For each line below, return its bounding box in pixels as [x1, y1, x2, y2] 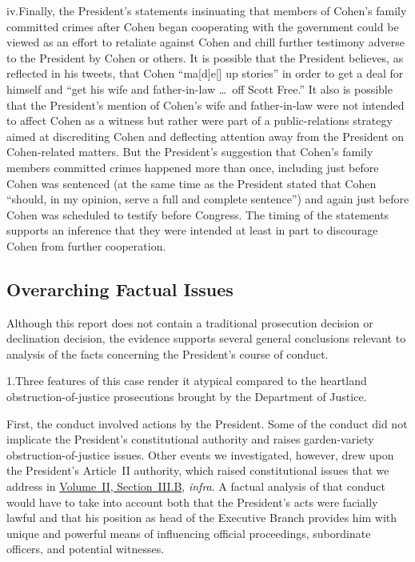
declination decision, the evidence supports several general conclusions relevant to [6, 330, 406, 347]
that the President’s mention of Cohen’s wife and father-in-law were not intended [6, 96, 405, 113]
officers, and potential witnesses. [6, 540, 165, 557]
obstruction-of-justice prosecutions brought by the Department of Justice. [6, 388, 367, 405]
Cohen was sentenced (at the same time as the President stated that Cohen [6, 175, 377, 191]
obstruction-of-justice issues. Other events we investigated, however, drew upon [6, 446, 394, 463]
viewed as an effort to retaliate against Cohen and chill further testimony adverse [6, 34, 405, 50]
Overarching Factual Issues [6, 276, 233, 301]
